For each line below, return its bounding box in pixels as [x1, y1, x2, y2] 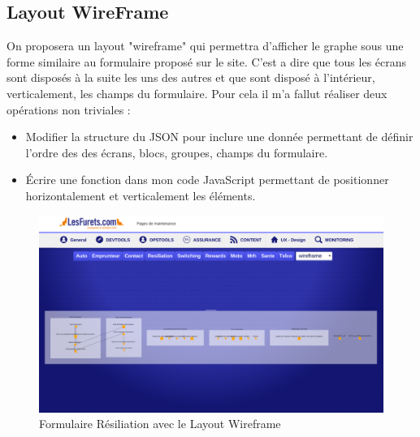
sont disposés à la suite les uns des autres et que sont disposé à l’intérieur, [6, 69, 375, 86]
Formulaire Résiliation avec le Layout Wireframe [39, 415, 281, 432]
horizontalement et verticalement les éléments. [25, 186, 256, 204]
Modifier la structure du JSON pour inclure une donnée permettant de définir [25, 128, 414, 145]
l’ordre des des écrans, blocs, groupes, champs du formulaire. [25, 144, 328, 161]
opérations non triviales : [6, 101, 131, 118]
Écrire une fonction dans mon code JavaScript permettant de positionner [25, 171, 389, 188]
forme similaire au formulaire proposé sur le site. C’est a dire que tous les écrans [6, 53, 407, 70]
